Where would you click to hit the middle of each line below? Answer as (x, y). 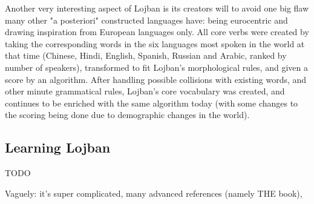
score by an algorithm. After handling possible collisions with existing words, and (156, 79)
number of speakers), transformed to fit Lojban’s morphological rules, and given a (156, 67)
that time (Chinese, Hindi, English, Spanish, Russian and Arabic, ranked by (146, 55)
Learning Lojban (58, 147)
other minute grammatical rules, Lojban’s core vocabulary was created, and (145, 91)
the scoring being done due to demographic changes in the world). (127, 115)
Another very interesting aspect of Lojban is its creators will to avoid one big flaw (157, 8)
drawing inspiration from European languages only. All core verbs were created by (157, 32)
